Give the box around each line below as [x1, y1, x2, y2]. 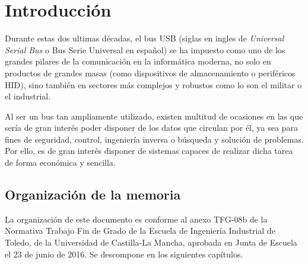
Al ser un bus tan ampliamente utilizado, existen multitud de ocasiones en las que [5, 110, 303, 122]
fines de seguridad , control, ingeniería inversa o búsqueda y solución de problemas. [5, 133, 304, 145]
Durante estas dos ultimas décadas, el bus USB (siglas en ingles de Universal [5, 32, 284, 44]
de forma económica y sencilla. [5, 156, 116, 169]
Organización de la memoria [5, 185, 181, 204]
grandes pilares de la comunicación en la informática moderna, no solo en [5, 55, 271, 67]
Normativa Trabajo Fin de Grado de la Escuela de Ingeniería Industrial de [5, 224, 275, 237]
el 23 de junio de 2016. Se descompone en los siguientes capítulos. [5, 247, 243, 260]
